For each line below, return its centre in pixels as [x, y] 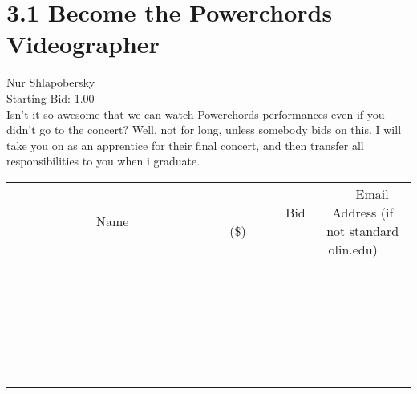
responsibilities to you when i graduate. [103, 161]
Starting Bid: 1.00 [51, 97]
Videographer [83, 44]
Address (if [363, 212]
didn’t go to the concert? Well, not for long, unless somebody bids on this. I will [204, 130]
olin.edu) [353, 249]
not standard [363, 230]
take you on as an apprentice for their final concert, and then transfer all [185, 145]
